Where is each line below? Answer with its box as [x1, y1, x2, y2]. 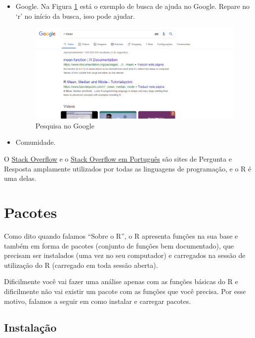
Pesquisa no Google [35, 120, 94, 130]
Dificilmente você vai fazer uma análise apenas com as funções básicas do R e [4, 276, 238, 287]
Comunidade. [15, 137, 56, 147]
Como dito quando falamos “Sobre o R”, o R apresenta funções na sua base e [4, 230, 238, 241]
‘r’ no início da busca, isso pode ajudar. [15, 10, 135, 21]
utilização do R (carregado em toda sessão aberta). [4, 259, 158, 270]
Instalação [4, 320, 57, 335]
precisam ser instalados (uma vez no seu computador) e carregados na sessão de [4, 250, 246, 260]
